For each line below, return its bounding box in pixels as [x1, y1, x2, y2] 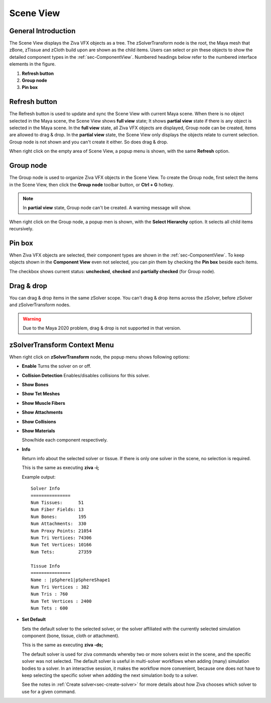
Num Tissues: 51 [31, 500, 84, 505]
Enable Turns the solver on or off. [22, 363, 91, 369]
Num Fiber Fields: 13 [31, 507, 84, 512]
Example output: [22, 474, 56, 480]
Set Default [22, 617, 46, 623]
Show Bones [22, 381, 49, 387]
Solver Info [31, 486, 60, 491]
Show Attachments [22, 409, 63, 415]
